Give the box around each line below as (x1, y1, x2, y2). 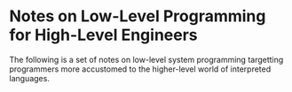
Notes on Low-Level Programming (9, 6, 266, 27)
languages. (9, 73, 51, 83)
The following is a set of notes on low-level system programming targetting (9, 54, 284, 65)
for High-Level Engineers (9, 25, 198, 45)
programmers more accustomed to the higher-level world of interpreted (9, 64, 272, 74)
